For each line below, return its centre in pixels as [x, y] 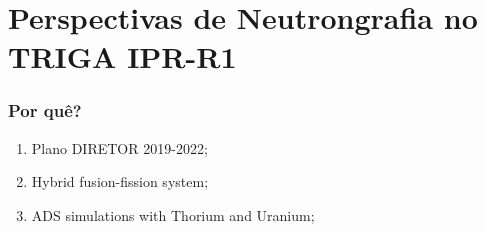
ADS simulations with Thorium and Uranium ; [173, 214]
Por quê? [45, 110]
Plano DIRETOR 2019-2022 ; [119, 147]
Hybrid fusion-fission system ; [120, 181]
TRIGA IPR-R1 [122, 56]
